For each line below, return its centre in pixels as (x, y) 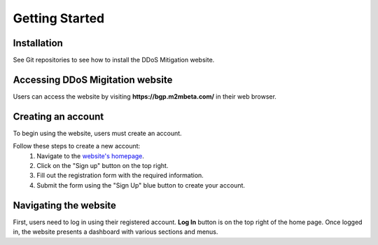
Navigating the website (65, 205)
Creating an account (58, 117)
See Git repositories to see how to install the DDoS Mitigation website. (114, 60)
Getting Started (59, 18)
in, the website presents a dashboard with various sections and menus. (115, 232)
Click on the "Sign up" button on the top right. (103, 166)
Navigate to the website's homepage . (91, 156)
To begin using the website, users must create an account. (97, 133)
